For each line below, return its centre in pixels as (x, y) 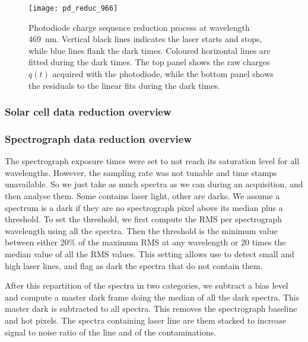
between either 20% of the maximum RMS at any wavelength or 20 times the (145, 242)
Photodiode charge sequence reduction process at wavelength (139, 27)
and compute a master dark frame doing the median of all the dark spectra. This (152, 297)
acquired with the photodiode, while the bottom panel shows (163, 74)
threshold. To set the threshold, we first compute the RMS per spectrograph (144, 219)
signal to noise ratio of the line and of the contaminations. (111, 332)
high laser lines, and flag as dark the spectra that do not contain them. (134, 265)
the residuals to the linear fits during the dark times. (124, 85)
